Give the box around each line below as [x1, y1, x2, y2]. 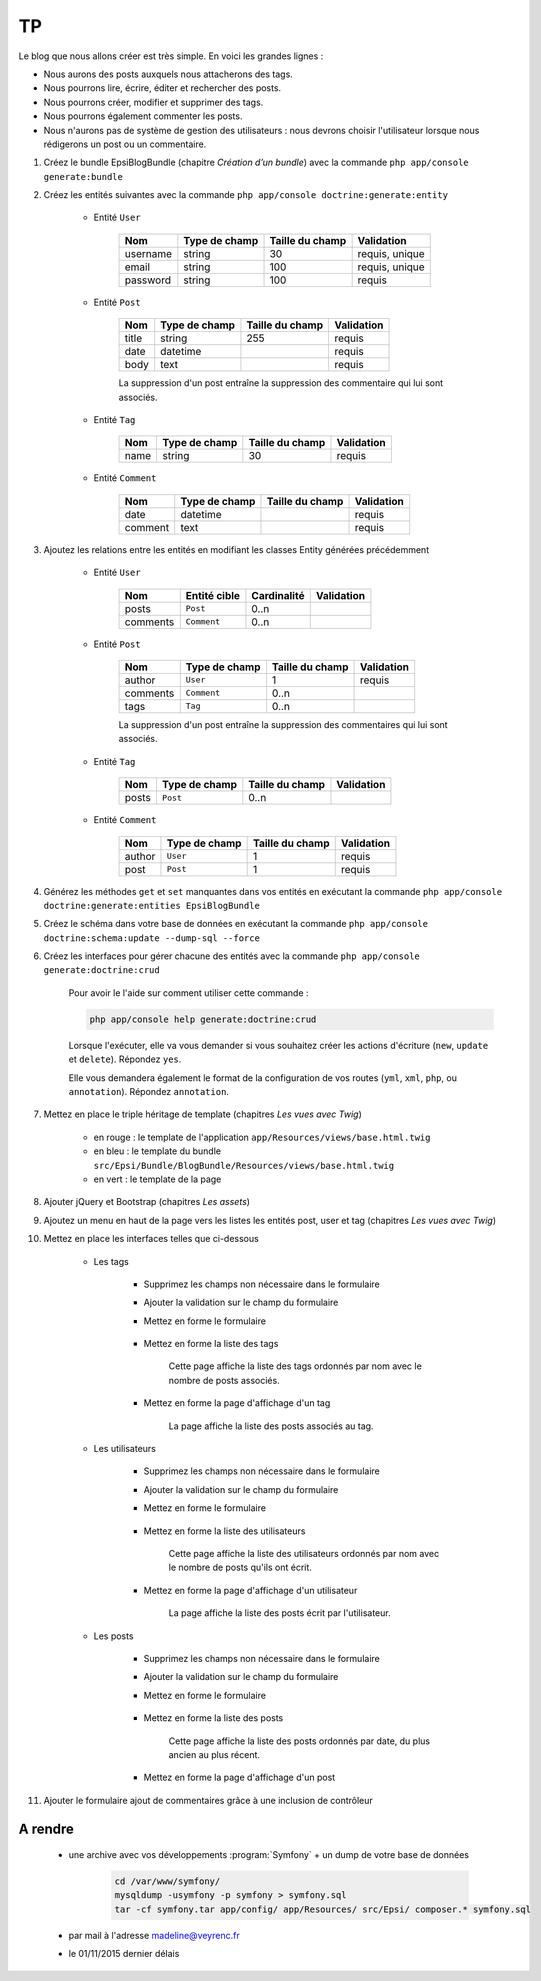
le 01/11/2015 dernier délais [68, 1948, 180, 1960]
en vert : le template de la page [93, 1173, 222, 1185]
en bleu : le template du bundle [93, 1145, 222, 1157]
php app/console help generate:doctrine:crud [89, 1013, 317, 1025]
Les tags [93, 1255, 129, 1267]
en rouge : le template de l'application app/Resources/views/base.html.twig [93, 1131, 431, 1143]
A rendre [18, 1820, 75, 1837]
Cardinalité [251, 588, 305, 602]
